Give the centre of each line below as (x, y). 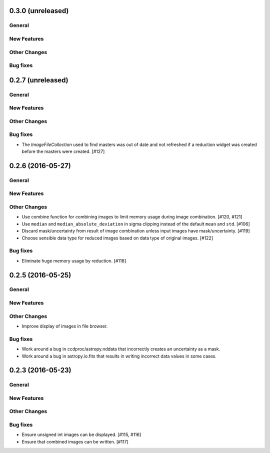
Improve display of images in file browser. (65, 326)
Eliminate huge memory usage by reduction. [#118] (74, 260)
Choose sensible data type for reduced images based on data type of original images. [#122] (117, 238)
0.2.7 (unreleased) (39, 80)
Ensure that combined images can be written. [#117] (75, 441)
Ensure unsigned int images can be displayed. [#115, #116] (81, 434)
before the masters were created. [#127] (63, 151)
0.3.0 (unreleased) (39, 11)
